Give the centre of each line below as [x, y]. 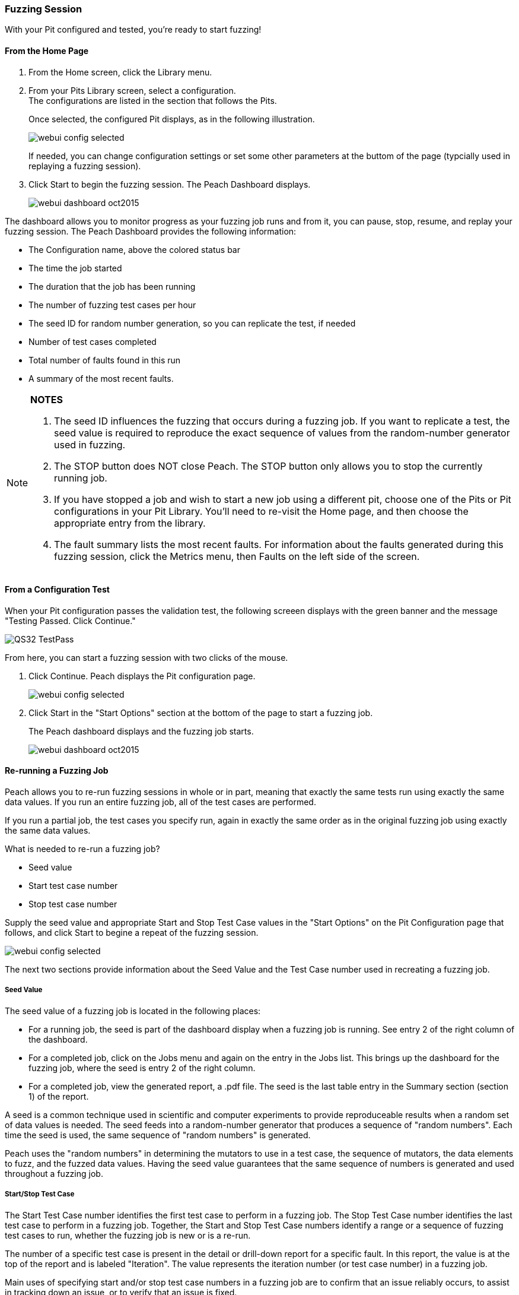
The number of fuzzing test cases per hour [112, 305]
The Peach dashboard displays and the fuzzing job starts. [141, 731]
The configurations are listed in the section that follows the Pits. [153, 100]
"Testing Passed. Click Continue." [70, 620]
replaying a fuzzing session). [85, 166]
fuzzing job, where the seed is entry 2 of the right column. [142, 1068]
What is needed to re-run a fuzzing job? [82, 849]
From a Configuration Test [57, 590]
